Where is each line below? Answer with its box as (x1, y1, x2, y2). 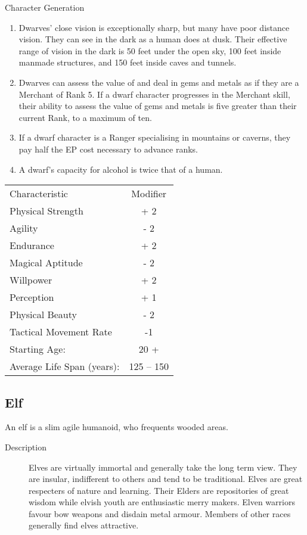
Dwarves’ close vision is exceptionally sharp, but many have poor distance (18, 21, 290, 33)
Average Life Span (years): (10, 359, 120, 374)
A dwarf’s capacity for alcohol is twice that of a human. (18, 163, 223, 175)
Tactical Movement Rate (10, 325, 112, 339)
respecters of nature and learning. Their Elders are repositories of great (29, 484, 289, 496)
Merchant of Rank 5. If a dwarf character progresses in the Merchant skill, (18, 88, 290, 100)
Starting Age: (10, 342, 66, 356)
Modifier (131, 186, 167, 201)
